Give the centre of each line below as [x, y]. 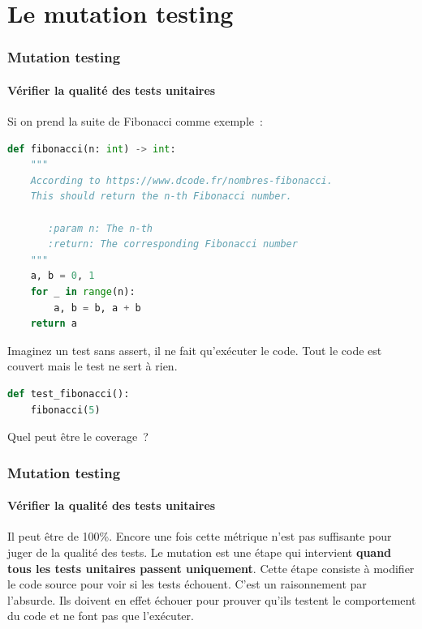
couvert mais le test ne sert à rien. [93, 366]
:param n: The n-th [100, 228]
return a [54, 324]
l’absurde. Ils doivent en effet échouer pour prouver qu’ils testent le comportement [212, 599]
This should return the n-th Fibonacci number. [161, 197]
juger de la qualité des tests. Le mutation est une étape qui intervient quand [200, 552]
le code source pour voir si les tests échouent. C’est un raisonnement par [187, 584]
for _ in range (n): [83, 291]
